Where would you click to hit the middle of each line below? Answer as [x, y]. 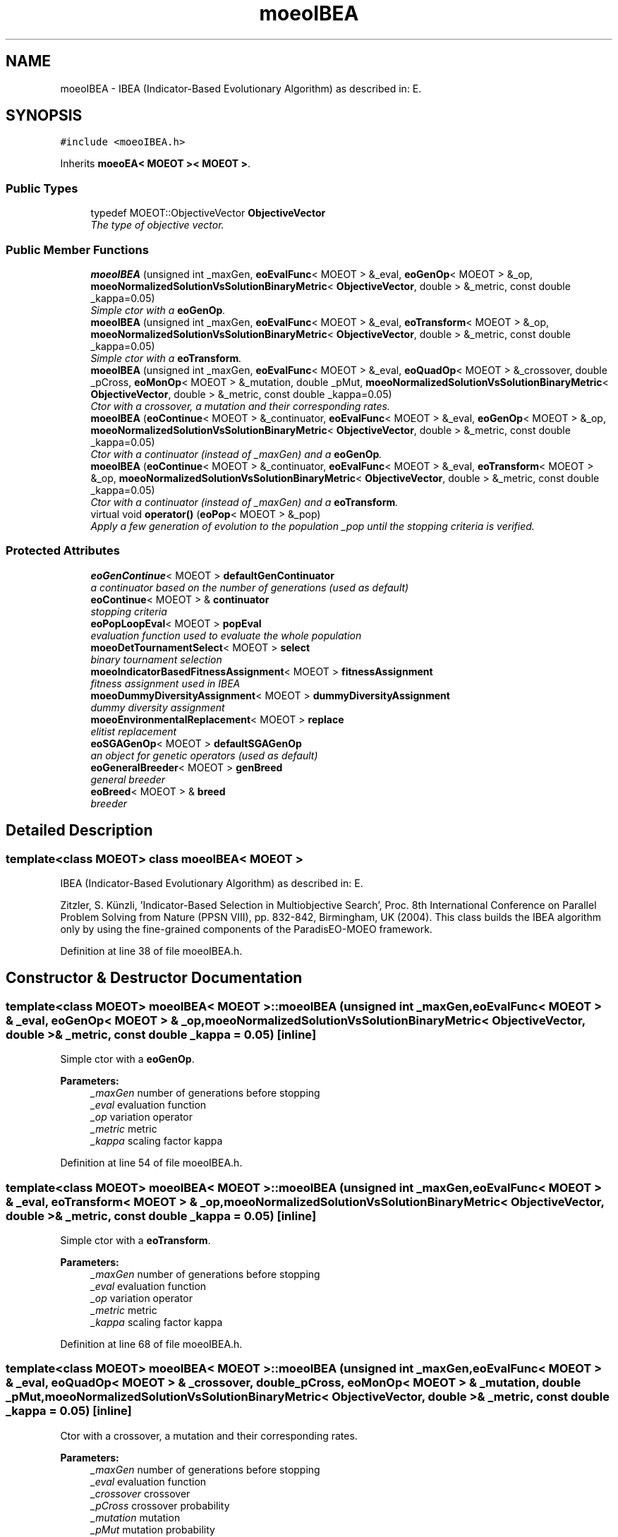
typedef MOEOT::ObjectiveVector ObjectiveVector [208, 213]
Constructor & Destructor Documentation [154, 978]
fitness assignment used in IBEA [165, 683]
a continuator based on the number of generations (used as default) [250, 587]
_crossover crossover [140, 1493]
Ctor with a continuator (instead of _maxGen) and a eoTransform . [244, 502]
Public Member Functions [77, 249]
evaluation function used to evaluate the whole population [226, 635]
